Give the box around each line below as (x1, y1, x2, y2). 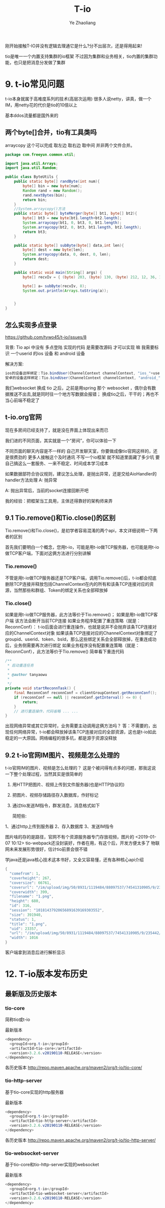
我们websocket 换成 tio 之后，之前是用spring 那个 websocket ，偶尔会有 (5, 385, 152, 391)
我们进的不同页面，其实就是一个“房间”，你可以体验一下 (5, 437, 117, 443)
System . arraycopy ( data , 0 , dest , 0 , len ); (23, 252, 111, 257)
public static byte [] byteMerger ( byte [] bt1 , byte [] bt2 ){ (14, 211, 137, 216)
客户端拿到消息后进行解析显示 (5, 949, 65, 955)
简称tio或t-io (5, 1016, 30, 1022)
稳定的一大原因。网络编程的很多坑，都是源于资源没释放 (5, 735, 117, 741)
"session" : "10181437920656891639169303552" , (9, 908, 105, 913)
